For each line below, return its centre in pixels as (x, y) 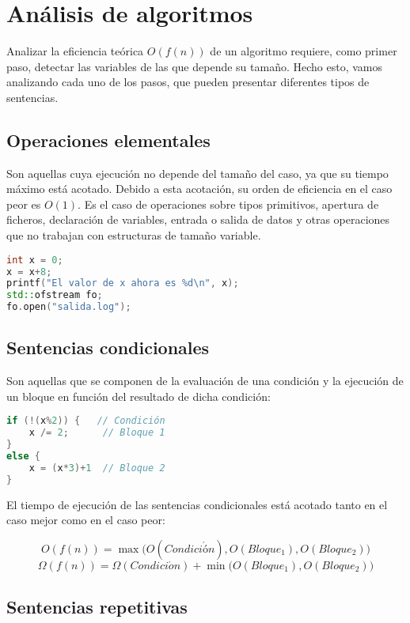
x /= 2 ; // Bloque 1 (97, 433)
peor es (24, 204)
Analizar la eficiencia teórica (75, 51)
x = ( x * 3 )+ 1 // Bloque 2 (97, 468)
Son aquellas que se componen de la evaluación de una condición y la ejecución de (205, 381)
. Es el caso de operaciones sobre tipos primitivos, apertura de (228, 204)
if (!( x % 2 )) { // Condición (86, 421)
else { (23, 457)
